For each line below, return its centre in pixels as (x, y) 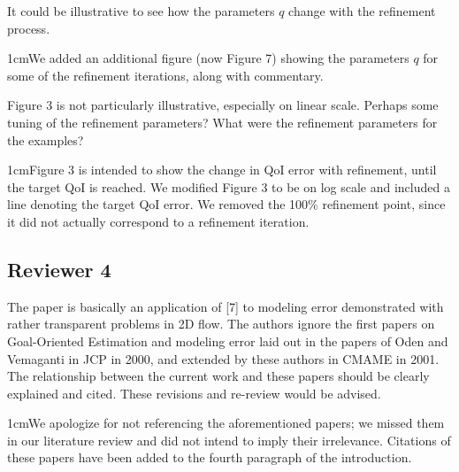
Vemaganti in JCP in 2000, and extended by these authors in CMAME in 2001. (223, 358)
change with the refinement (362, 11)
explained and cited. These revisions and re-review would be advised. (194, 393)
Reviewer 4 (59, 269)
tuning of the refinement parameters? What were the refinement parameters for (222, 122)
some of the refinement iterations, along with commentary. (165, 75)
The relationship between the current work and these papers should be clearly (218, 376)
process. (29, 28)
